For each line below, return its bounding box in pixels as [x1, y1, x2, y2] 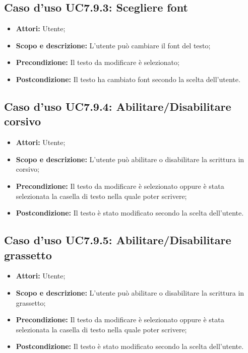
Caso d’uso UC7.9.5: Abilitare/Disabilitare [4, 232, 231, 248]
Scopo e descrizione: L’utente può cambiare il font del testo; [16, 40, 211, 50]
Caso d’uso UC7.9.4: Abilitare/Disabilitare [4, 98, 231, 114]
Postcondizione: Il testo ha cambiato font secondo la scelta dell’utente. [16, 74, 240, 84]
